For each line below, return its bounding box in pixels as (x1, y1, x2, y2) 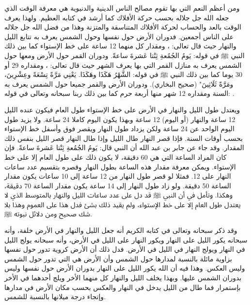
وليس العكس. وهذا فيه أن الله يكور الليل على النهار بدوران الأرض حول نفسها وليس (4, 263, 245, 273)
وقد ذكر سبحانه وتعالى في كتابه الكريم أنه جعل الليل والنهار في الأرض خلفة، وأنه (4, 225, 237, 235)
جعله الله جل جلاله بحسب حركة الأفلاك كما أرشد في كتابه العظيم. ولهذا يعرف (4, 12, 229, 22)
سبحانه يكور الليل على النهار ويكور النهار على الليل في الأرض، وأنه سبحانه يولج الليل (4, 234, 248, 244)
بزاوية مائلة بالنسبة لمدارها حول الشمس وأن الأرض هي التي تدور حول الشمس (4, 253, 232, 263)
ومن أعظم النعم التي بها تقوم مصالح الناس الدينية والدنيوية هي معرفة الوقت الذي (4, 3, 240, 13)
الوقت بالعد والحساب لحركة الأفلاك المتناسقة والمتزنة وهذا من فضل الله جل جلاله (4, 22, 241, 32)
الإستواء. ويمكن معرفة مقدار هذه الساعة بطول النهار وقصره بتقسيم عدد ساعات (4, 161, 236, 171)
